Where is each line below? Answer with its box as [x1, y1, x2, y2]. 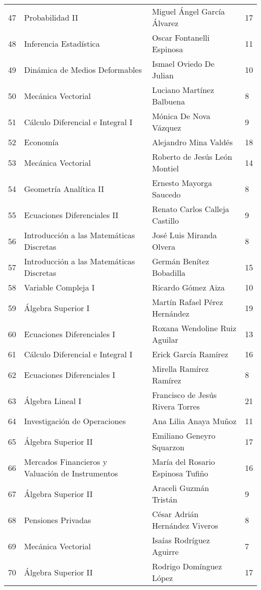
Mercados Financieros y [24, 456, 107, 467]
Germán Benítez [152, 255, 209, 267]
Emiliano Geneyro [152, 430, 216, 441]
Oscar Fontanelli [152, 32, 210, 43]
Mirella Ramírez [152, 363, 209, 374]
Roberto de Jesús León [152, 151, 232, 162]
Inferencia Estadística [24, 37, 100, 49]
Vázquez [152, 122, 181, 133]
